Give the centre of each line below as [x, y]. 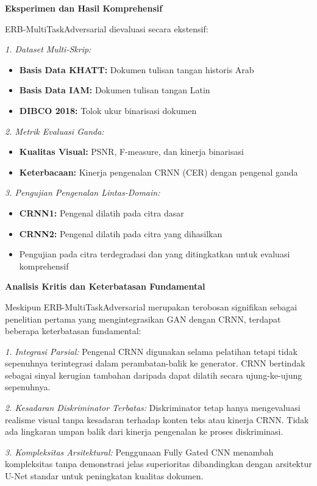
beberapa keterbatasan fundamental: [73, 331]
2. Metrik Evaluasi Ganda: [55, 131]
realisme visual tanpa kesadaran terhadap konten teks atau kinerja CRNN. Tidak [157, 419]
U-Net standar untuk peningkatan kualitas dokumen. [104, 476]
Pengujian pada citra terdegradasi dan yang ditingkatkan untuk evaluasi [155, 254]
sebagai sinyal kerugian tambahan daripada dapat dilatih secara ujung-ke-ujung [154, 375]
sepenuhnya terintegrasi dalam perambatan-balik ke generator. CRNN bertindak [155, 363]
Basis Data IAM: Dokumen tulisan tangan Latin [115, 90]
